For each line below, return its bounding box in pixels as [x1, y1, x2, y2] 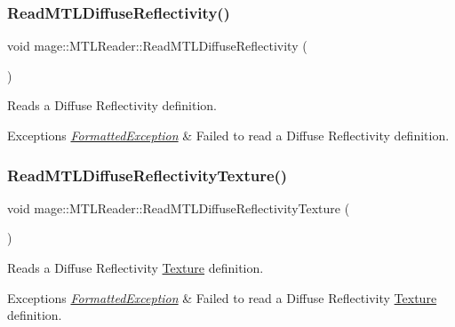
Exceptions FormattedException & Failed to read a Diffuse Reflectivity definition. [7, 126, 450, 144]
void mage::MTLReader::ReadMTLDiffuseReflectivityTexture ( [7, 198, 350, 217]
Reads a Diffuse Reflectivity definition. [7, 96, 218, 115]
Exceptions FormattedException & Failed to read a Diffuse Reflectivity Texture [7, 288, 437, 307]
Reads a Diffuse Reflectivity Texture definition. [7, 259, 264, 276]
